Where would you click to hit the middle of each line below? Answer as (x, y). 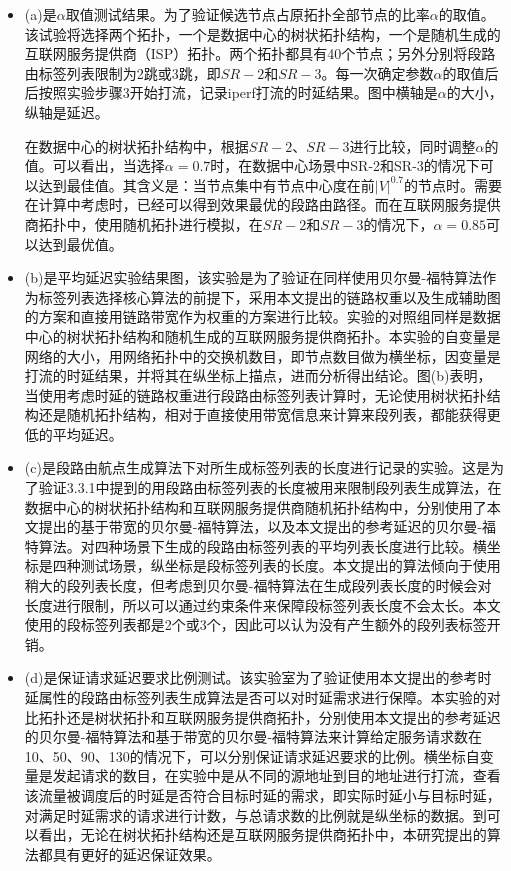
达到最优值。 (80, 243)
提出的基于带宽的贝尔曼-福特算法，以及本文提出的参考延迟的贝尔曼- (260, 526)
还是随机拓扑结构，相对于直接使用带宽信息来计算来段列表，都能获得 (262, 414)
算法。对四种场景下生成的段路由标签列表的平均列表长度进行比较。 (255, 545)
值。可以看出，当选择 (94, 165)
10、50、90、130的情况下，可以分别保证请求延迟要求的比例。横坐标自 (252, 755)
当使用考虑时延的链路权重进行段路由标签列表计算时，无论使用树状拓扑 (255, 394)
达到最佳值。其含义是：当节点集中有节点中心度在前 (206, 184)
